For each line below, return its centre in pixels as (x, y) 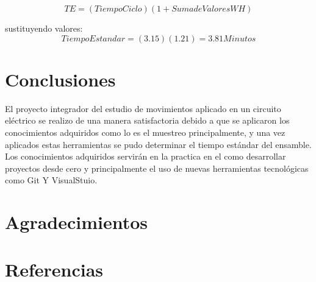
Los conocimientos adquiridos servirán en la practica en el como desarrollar (145, 156)
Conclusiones (60, 79)
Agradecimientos (77, 222)
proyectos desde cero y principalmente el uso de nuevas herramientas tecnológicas (157, 168)
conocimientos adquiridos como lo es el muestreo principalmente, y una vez (145, 132)
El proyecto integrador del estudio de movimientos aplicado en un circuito (143, 108)
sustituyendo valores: (44, 28)
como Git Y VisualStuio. (51, 180)
